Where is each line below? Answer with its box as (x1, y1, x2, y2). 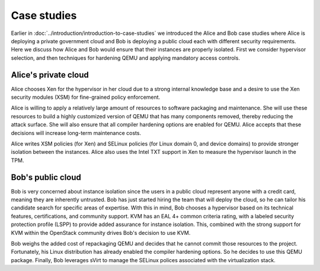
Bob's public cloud (11, 172, 81, 182)
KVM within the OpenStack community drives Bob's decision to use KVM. (11, 229, 191, 236)
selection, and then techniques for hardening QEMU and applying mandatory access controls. (11, 54, 240, 62)
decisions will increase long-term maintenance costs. (11, 129, 142, 136)
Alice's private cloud (11, 70, 89, 80)
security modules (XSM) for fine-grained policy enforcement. (11, 93, 161, 101)
